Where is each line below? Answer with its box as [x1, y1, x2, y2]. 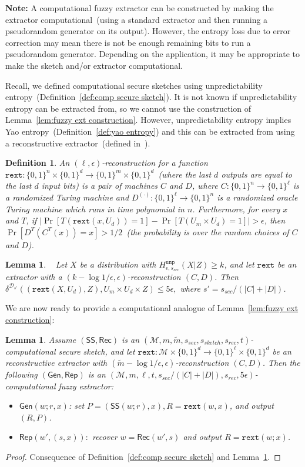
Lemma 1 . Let [5, 258, 68, 271]
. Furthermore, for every [192, 202, 280, 215]
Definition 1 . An [5, 156, 70, 169]
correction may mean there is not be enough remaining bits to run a [5, 36, 251, 48]
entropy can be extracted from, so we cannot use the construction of [5, 102, 252, 114]
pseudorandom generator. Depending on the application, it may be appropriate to [5, 48, 300, 60]
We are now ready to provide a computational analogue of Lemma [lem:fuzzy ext [5, 302, 299, 314]
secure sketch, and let [58, 345, 135, 357]
